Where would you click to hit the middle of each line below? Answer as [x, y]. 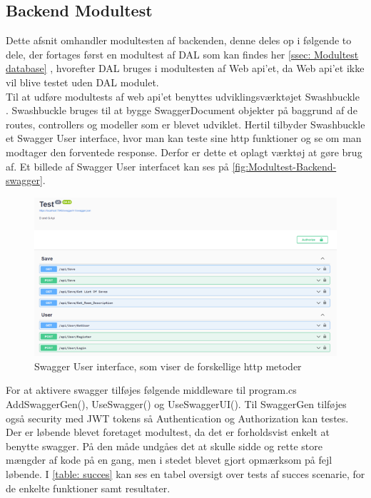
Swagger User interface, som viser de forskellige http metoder [168, 366]
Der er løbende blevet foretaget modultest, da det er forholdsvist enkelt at [168, 432]
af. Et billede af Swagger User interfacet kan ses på [117, 166]
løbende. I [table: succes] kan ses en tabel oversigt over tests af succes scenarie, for [185, 474]
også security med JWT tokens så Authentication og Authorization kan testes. [177, 418]
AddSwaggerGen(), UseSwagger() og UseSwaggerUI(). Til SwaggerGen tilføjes [176, 404]
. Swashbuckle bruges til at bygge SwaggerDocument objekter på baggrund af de [182, 110]
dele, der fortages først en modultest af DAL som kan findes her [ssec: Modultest [182, 54]
